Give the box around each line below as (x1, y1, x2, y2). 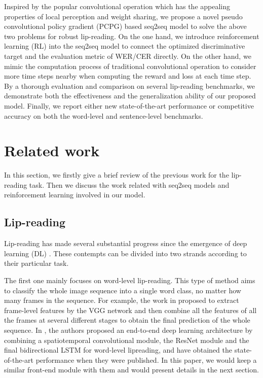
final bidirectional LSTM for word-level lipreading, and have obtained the (4, 345, 232, 355)
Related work (4, 140, 100, 161)
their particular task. (4, 258, 69, 268)
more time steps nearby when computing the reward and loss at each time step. (4, 71, 251, 81)
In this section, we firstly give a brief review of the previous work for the (4, 169, 229, 180)
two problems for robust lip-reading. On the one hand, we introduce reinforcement (4, 30, 259, 41)
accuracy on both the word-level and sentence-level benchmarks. (4, 110, 203, 121)
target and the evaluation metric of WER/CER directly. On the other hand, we (4, 50, 251, 61)
